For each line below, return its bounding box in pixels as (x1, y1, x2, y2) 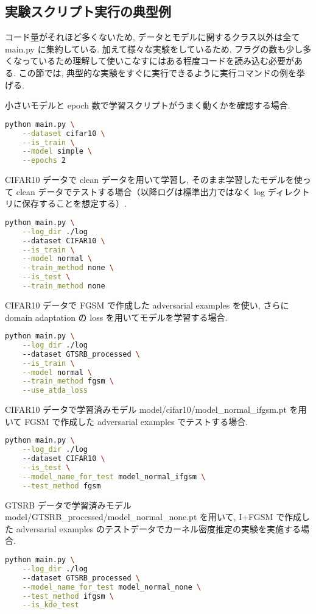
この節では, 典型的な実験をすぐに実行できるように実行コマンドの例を (18, 66, 297, 79)
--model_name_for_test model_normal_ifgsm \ (22, 472, 206, 481)
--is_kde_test (22, 601, 79, 610)
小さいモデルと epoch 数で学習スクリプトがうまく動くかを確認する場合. (5, 99, 290, 112)
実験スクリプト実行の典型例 (5, 2, 171, 21)
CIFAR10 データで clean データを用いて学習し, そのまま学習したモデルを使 (5, 173, 303, 186)
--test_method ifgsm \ (22, 591, 114, 601)
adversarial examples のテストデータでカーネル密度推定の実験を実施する (16, 522, 301, 535)
